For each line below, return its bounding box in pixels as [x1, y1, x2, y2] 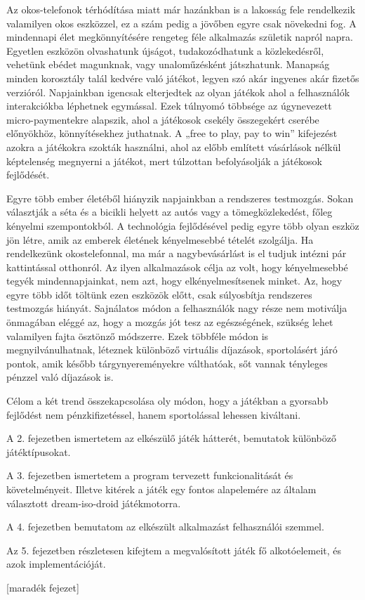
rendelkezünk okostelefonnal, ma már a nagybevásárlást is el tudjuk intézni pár [6, 246, 347, 261]
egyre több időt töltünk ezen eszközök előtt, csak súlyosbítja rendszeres [6, 287, 312, 301]
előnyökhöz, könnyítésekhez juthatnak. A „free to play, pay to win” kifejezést [6, 126, 338, 141]
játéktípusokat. [6, 444, 71, 459]
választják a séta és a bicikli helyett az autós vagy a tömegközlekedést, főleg [6, 204, 333, 219]
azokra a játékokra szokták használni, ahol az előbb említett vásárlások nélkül [6, 139, 341, 154]
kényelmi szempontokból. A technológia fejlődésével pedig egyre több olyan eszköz [6, 218, 359, 233]
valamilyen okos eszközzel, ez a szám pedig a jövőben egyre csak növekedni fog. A [6, 15, 357, 30]
